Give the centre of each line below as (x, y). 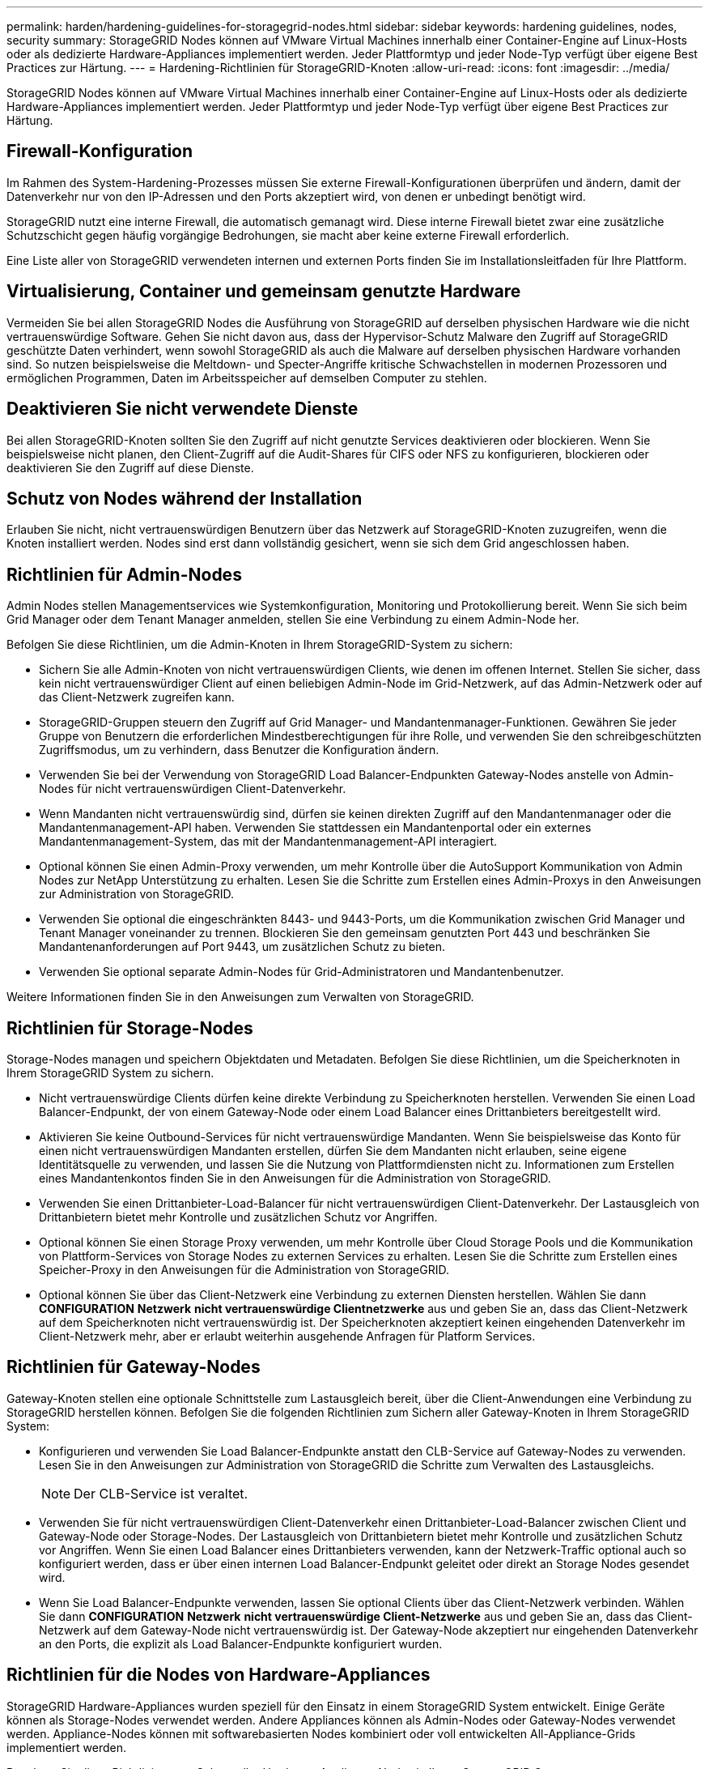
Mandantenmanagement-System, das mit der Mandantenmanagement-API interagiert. (268, 842)
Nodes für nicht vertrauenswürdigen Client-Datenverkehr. (193, 789)
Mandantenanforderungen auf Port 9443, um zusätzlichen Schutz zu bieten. (242, 947)
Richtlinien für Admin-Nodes (124, 574)
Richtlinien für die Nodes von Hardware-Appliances (219, 1675)
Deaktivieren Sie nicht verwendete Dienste (183, 409)
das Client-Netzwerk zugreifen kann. (137, 697)
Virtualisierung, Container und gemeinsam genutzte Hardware (264, 292)
